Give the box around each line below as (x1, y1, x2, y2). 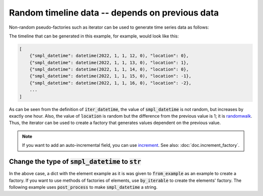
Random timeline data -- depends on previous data (9, 7, 219, 18)
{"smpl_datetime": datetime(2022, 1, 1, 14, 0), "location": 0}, (29, 67, 189, 72)
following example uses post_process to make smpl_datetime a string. (9, 184, 158, 190)
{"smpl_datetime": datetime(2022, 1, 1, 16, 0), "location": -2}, (29, 80, 192, 86)
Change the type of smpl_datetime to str (9, 158, 141, 166)
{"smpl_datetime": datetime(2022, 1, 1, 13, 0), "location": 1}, (29, 60, 189, 65)
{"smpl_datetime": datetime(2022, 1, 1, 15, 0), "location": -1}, (29, 73, 192, 79)
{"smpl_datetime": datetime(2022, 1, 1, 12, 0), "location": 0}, (29, 53, 189, 58)
